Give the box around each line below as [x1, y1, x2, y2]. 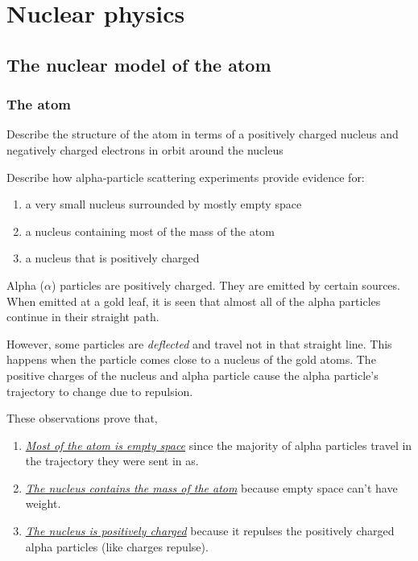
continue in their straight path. [6, 308, 159, 325]
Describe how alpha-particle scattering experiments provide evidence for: [6, 168, 365, 185]
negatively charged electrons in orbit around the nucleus [6, 141, 283, 158]
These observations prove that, [6, 410, 158, 427]
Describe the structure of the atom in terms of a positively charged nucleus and [6, 126, 399, 142]
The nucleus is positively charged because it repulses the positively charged [25, 522, 395, 539]
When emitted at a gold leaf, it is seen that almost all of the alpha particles [6, 292, 381, 309]
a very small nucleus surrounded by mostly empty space [25, 196, 302, 212]
